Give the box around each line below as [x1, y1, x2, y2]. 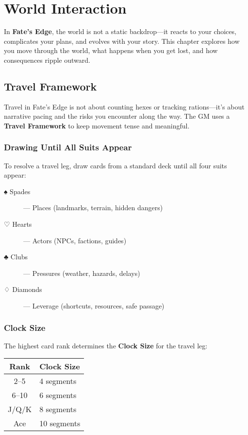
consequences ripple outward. [4, 54, 90, 65]
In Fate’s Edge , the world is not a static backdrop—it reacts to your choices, [4, 26, 236, 36]
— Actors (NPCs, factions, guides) [23, 235, 127, 245]
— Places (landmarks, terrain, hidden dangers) [23, 202, 163, 213]
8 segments [39, 403, 77, 415]
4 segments [39, 375, 77, 387]
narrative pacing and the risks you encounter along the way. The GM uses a [4, 111, 230, 121]
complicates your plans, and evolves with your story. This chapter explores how [4, 36, 240, 46]
